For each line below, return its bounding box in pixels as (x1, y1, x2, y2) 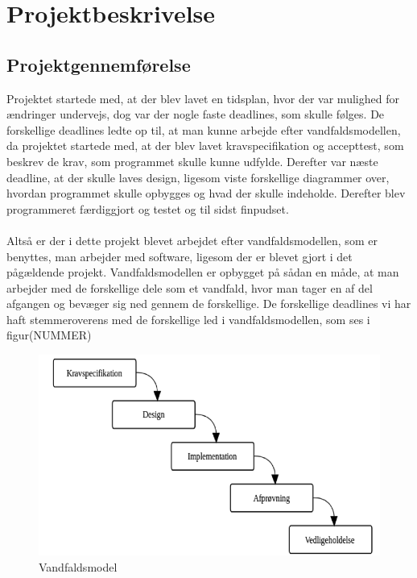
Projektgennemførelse (6, 52, 191, 77)
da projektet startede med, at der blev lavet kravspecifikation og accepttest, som (6, 137, 404, 154)
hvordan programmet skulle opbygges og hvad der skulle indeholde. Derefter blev (6, 185, 406, 202)
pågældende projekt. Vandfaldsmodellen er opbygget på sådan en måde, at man (6, 264, 399, 281)
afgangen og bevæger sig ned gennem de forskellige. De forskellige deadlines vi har (6, 295, 411, 312)
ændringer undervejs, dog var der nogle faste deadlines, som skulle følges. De (6, 106, 385, 123)
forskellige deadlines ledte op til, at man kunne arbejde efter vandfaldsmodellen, (6, 121, 401, 138)
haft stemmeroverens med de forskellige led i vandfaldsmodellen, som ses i (6, 310, 370, 327)
